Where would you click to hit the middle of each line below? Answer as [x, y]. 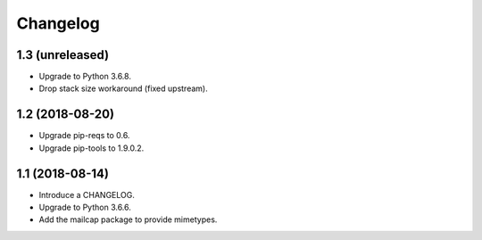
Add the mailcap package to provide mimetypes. [128, 219]
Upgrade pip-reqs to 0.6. [84, 136]
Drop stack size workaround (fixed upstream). [124, 88]
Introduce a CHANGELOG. [87, 194]
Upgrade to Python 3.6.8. [85, 77]
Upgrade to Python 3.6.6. [85, 207]
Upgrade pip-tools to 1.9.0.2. [91, 148]
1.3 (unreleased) [63, 55]
